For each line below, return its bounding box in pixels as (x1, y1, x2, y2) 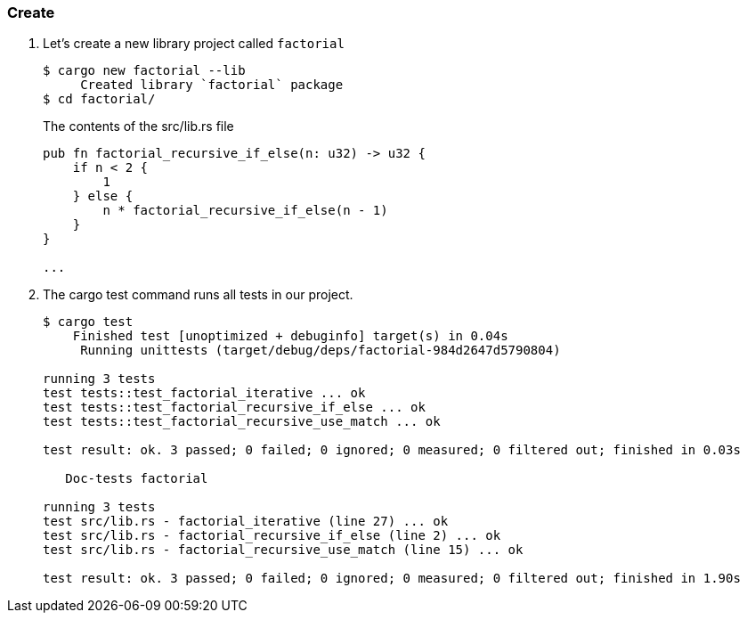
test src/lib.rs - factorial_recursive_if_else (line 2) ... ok (43, 528, 501, 543)
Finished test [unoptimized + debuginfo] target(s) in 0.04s (72, 329, 508, 344)
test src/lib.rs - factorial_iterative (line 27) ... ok (43, 514, 449, 529)
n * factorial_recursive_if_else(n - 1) (102, 203, 388, 218)
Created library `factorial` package (80, 77, 344, 93)
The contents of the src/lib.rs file (43, 118, 234, 135)
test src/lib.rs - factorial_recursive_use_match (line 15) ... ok (43, 542, 524, 558)
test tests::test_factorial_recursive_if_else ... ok (43, 400, 426, 415)
